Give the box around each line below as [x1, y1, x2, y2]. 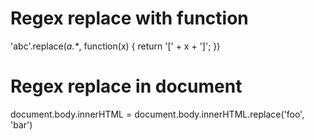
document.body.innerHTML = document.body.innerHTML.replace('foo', [10, 108, 305, 120]
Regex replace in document [10, 75, 243, 98]
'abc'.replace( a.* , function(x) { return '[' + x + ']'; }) [10, 40, 221, 52]
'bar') [10, 118, 33, 131]
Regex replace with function [10, 7, 249, 30]
